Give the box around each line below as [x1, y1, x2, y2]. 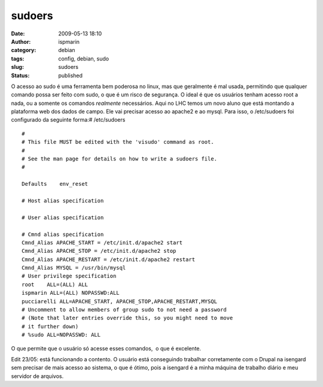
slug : [11, 64, 24, 71]
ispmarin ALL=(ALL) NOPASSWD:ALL [22, 289, 120, 297]
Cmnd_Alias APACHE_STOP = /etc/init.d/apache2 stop [22, 247, 176, 255]
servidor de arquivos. [11, 372, 64, 380]
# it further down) [22, 323, 79, 329]
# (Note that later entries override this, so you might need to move [22, 315, 233, 322]
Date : [11, 30, 25, 37]
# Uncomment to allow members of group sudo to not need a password [22, 306, 227, 313]
